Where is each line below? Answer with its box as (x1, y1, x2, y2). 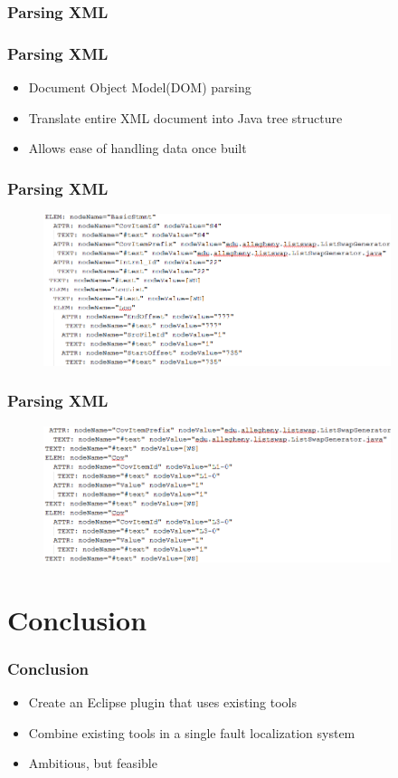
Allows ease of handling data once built (28, 139, 247, 158)
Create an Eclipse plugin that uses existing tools (28, 693, 297, 712)
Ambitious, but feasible (28, 754, 157, 773)
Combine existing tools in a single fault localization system (28, 723, 355, 742)
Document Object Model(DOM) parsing (28, 78, 251, 97)
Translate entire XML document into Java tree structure (28, 108, 343, 127)
